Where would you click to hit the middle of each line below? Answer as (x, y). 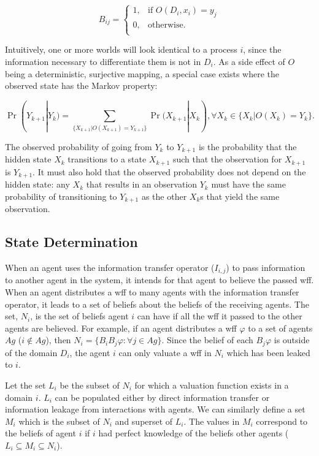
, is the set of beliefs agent (79, 316)
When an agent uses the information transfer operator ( (110, 267)
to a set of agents (280, 328)
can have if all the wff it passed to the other (220, 316)
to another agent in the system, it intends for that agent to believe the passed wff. (159, 280)
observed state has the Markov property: (81, 85)
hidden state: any (37, 184)
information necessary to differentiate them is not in (103, 61)
